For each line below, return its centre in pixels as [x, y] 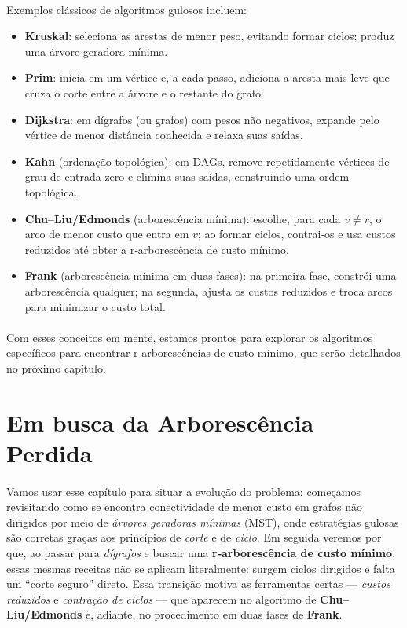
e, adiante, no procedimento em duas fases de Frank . [214, 614]
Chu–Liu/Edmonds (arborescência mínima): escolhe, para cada [183, 218]
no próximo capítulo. [56, 367]
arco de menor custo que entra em [107, 234]
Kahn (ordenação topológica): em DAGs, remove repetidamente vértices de [207, 161]
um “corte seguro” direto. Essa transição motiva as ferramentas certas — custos [198, 584]
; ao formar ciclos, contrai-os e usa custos [297, 234]
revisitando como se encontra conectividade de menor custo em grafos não [185, 507]
